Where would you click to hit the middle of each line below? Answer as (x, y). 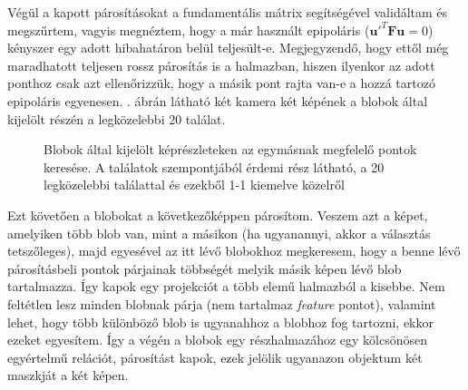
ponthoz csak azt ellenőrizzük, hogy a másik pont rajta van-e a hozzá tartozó (221, 83)
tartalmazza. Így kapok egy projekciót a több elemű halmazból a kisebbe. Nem (226, 286)
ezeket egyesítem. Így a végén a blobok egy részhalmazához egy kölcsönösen (218, 340)
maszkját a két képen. (68, 375)
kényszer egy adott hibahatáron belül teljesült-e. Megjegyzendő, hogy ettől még (228, 48)
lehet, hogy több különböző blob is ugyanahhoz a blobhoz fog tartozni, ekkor (220, 322)
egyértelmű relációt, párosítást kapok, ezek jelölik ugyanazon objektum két (215, 357)
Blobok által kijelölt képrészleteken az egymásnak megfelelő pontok (230, 149)
